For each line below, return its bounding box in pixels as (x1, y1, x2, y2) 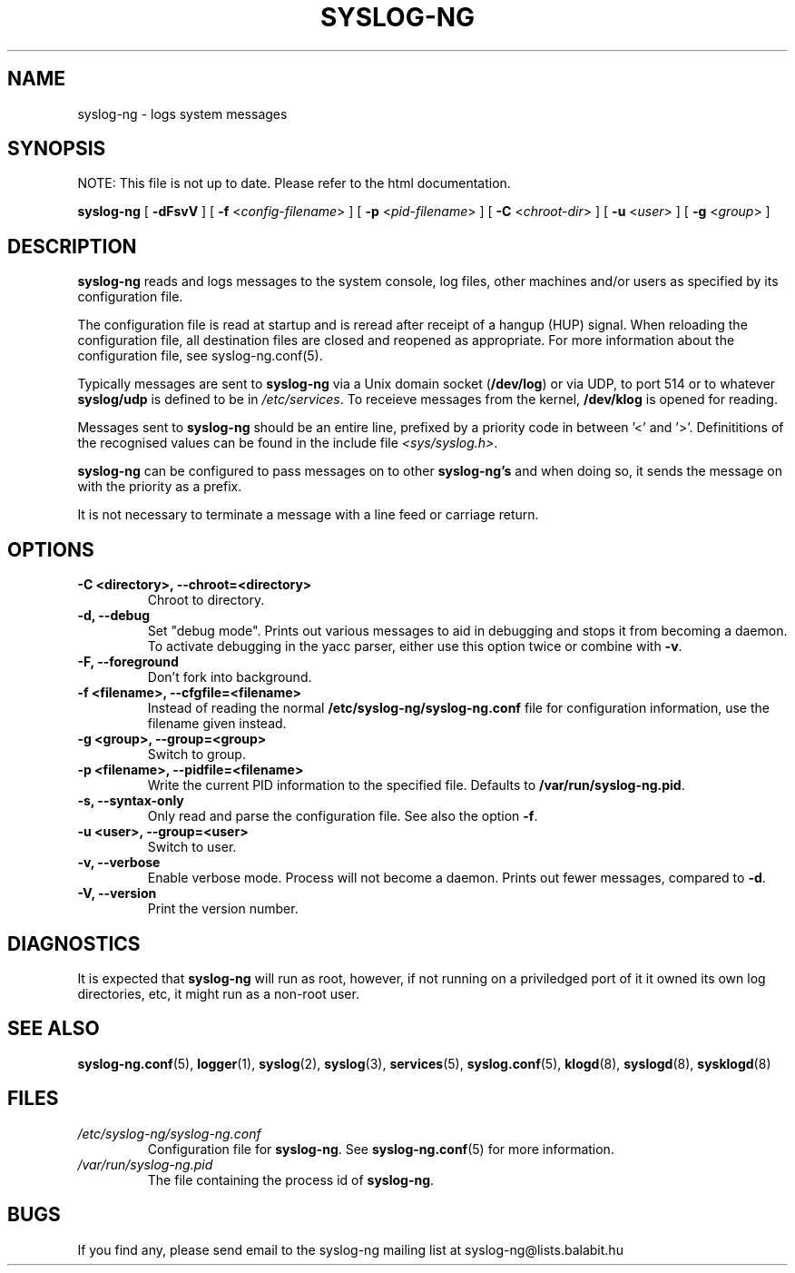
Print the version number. (147, 901, 299, 917)
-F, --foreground (77, 654, 179, 670)
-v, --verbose (77, 854, 161, 871)
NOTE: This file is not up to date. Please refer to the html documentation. (77, 175, 511, 192)
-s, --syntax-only (77, 793, 184, 809)
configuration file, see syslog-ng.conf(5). (77, 348, 323, 364)
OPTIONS (7, 538, 94, 561)
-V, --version (77, 885, 157, 902)
